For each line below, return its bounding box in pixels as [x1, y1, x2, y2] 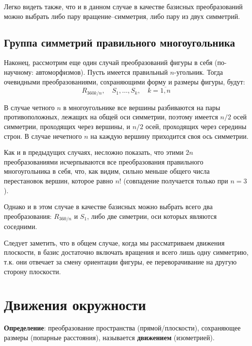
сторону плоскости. [4, 266, 61, 276]
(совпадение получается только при [123, 176, 228, 185]
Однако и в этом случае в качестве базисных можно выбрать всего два [4, 201, 213, 212]
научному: [4, 66, 34, 77]
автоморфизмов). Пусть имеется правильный [35, 66, 168, 77]
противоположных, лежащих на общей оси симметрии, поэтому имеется [4, 112, 218, 122]
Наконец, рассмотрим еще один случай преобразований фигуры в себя [4, 57, 213, 67]
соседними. [4, 221, 37, 231]
